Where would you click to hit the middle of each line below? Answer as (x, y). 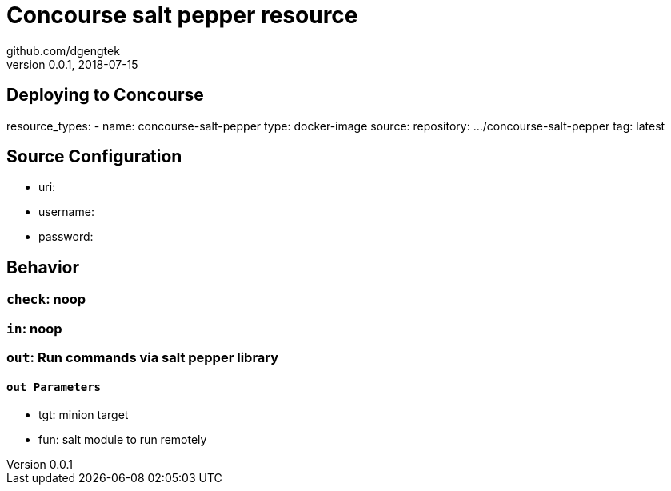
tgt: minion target (84, 415)
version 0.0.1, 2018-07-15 (72, 64)
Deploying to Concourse (105, 95)
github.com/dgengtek (63, 50)
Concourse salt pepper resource (182, 15)
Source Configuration (94, 157)
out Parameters (54, 387)
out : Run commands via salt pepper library (143, 358)
